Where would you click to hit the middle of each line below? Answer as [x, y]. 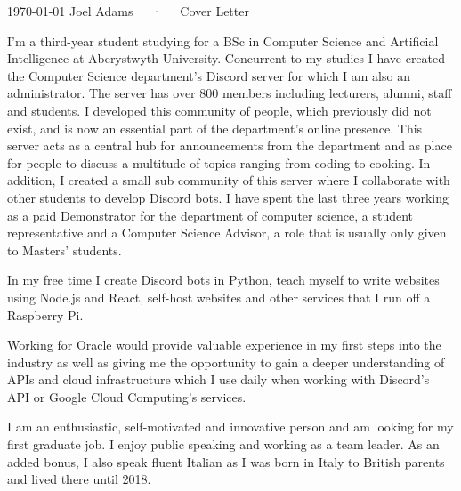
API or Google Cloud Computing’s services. [127, 396]
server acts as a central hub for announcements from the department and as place [230, 145]
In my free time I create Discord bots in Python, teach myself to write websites [223, 280]
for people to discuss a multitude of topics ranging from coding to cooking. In [219, 162]
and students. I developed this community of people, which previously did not [219, 110]
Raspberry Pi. [45, 314]
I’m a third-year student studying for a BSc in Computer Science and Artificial [223, 40]
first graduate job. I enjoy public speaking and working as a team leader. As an [223, 444]
